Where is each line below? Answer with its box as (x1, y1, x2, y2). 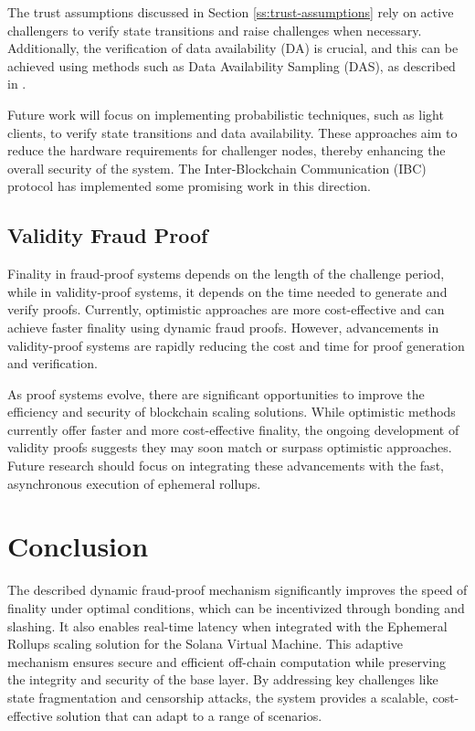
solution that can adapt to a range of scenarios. (57, 705, 322, 725)
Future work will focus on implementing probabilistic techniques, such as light (7, 104, 444, 123)
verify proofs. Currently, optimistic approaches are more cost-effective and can (7, 300, 445, 319)
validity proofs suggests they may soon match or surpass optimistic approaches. (7, 438, 452, 457)
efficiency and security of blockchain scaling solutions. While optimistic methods (7, 402, 456, 421)
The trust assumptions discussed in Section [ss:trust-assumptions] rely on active (7, 3, 454, 21)
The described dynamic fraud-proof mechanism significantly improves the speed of (7, 580, 468, 599)
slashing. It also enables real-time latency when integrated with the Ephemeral (7, 616, 448, 635)
